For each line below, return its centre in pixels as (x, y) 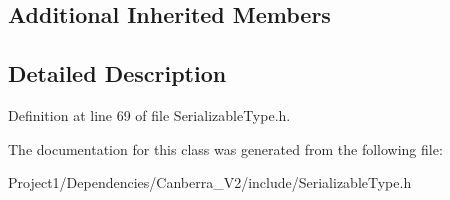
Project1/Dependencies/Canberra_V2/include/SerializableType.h (210, 182)
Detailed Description (117, 73)
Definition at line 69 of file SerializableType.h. (149, 114)
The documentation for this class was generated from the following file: (225, 148)
